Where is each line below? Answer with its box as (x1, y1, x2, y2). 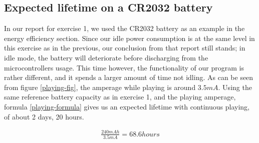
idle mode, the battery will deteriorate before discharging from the (4, 52, 208, 62)
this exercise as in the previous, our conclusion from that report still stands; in (4, 42, 245, 53)
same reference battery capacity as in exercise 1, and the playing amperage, (4, 91, 236, 102)
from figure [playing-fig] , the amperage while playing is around (4, 81, 196, 92)
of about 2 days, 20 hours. (4, 111, 84, 121)
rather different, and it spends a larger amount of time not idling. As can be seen (4, 72, 253, 82)
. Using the (218, 81, 252, 92)
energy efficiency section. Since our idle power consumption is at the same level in (4, 32, 255, 43)
